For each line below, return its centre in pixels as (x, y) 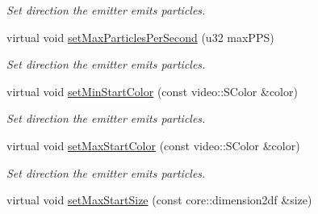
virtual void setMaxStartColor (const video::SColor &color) (153, 145)
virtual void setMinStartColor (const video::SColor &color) (152, 91)
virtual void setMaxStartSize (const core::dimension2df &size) (159, 200)
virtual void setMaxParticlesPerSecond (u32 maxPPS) (140, 37)
